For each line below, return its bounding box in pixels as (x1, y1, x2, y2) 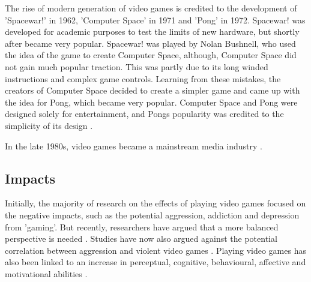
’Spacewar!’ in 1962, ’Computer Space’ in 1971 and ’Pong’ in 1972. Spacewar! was (5, 13, 306, 26)
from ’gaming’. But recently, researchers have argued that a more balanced (5, 220, 279, 233)
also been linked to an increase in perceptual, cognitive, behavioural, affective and (5, 256, 306, 268)
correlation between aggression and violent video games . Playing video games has (5, 244, 306, 256)
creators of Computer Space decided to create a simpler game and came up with (5, 84, 300, 97)
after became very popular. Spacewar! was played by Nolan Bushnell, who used (5, 37, 296, 49)
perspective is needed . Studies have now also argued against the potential (5, 232, 277, 245)
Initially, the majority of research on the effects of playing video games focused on (5, 197, 306, 209)
